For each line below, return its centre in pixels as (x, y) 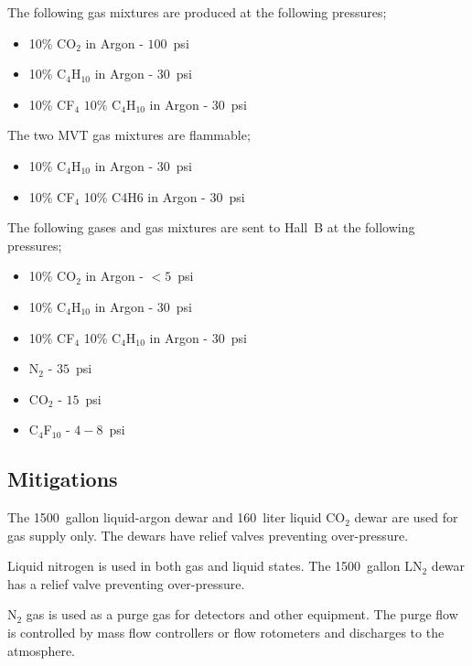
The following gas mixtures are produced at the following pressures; (197, 12)
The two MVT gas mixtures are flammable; (129, 135)
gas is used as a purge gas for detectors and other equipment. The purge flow (242, 614)
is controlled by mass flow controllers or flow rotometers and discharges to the (226, 633)
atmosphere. (42, 650)
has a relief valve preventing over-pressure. (126, 583)
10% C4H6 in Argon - (145, 196)
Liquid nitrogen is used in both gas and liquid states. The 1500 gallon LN (215, 566)
